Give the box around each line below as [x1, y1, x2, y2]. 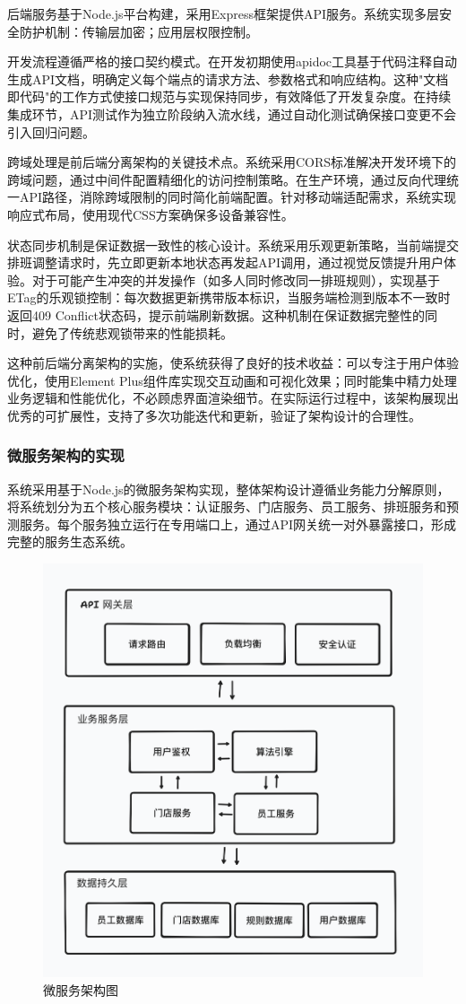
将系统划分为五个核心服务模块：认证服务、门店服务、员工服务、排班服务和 [7, 497, 446, 516]
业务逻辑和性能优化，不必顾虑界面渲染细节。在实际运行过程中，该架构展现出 [7, 389, 459, 407]
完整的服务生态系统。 [7, 532, 133, 551]
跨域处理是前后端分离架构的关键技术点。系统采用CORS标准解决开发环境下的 [7, 153, 457, 171]
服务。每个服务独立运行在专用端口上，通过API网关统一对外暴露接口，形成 [19, 514, 457, 533]
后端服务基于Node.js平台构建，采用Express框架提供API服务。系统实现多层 [7, 4, 440, 22]
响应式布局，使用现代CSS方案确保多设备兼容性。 [7, 205, 294, 223]
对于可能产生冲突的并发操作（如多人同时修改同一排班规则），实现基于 [31, 270, 440, 289]
